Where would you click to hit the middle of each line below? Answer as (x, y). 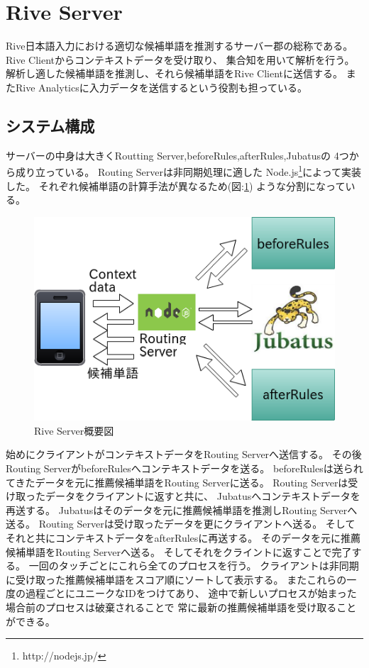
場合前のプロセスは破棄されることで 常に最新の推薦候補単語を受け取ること (181, 607)
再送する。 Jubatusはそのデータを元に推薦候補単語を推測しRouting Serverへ (182, 510)
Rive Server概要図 (74, 430)
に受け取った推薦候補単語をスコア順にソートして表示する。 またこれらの (176, 579)
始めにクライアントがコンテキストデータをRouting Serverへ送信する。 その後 (184, 454)
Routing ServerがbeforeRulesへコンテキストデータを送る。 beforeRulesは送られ (184, 468)
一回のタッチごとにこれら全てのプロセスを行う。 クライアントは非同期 (194, 566)
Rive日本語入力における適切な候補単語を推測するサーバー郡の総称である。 (180, 46)
